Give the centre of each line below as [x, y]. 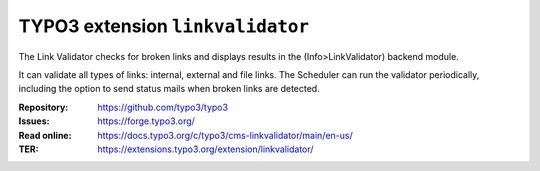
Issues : [34, 121]
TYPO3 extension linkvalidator [164, 26]
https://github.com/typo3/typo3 [163, 107]
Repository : [43, 107]
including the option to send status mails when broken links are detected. [169, 89]
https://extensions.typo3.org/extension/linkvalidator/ [205, 149]
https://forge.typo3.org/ [146, 121]
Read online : [45, 135]
